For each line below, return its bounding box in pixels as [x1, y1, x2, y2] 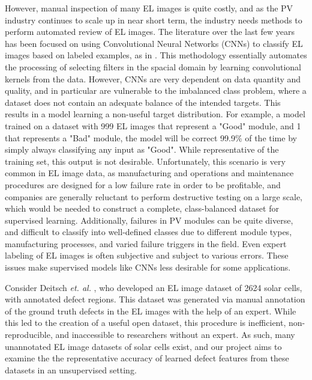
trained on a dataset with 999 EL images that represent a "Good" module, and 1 [5, 119, 301, 132]
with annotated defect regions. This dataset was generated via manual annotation [5, 293, 305, 305]
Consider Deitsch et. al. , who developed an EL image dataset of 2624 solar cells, [5, 281, 302, 293]
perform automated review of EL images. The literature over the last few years [5, 25, 295, 38]
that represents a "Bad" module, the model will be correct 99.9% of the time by [5, 131, 297, 144]
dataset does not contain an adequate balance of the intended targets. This [5, 96, 281, 108]
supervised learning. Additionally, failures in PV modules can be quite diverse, [5, 213, 293, 226]
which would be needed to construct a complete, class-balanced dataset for [5, 202, 279, 215]
